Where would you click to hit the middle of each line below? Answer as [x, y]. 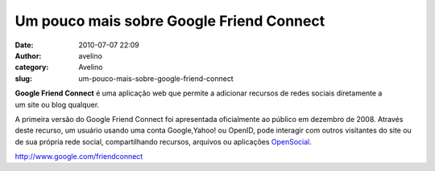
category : [32, 67]
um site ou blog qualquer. [57, 104]
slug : [23, 78]
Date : [24, 45]
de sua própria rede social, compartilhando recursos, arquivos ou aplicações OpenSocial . [163, 141]
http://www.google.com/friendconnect [79, 157]
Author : [28, 55]
